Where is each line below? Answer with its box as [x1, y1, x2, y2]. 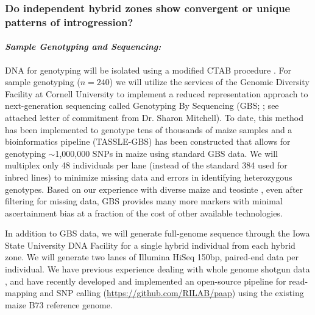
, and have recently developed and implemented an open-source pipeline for [5, 274, 286, 287]
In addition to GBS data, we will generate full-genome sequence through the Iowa [5, 227, 310, 240]
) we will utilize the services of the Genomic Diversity [109, 75, 310, 88]
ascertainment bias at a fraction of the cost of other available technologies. [5, 206, 283, 219]
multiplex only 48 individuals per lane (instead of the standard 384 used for [5, 159, 288, 171]
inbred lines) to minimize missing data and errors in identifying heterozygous [5, 170, 292, 183]
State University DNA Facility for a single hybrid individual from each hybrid [5, 238, 296, 251]
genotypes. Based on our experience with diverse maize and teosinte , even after [5, 182, 303, 195]
